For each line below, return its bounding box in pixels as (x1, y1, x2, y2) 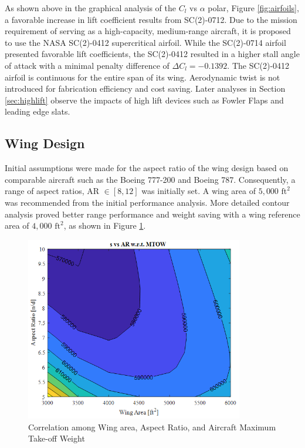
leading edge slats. (5, 105, 70, 118)
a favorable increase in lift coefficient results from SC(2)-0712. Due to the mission (5, 13, 297, 25)
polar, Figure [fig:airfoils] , (208, 2, 299, 14)
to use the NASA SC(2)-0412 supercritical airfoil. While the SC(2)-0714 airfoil (5, 36, 286, 48)
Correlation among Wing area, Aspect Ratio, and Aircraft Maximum (28, 420, 276, 433)
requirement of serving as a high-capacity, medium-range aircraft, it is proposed (5, 25, 291, 37)
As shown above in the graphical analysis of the (5, 2, 177, 14)
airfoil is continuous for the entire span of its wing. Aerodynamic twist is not (5, 71, 280, 83)
